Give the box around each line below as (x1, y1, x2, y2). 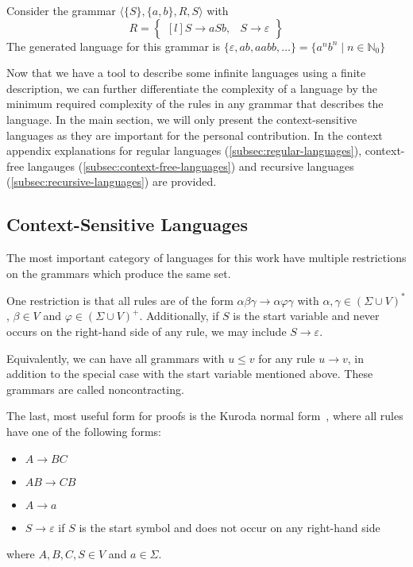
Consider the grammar (6, 2, 116, 18)
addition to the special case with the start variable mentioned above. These (6, 365, 373, 382)
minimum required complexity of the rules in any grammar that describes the (6, 95, 384, 112)
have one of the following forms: (6, 422, 161, 439)
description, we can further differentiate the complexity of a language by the (6, 79, 377, 96)
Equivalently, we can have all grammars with (6, 349, 225, 366)
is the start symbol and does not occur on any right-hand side (79, 519, 380, 535)
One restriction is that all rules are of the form (6, 291, 234, 308)
